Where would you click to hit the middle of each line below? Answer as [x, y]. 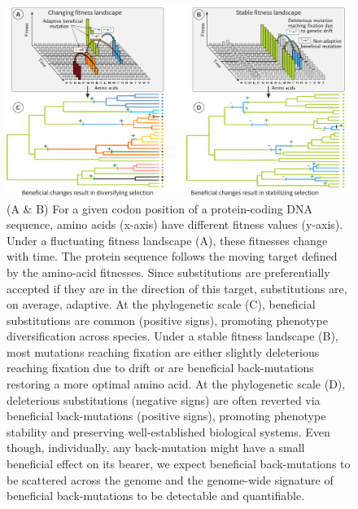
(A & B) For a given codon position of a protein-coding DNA [160, 208]
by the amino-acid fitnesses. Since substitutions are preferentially [168, 272]
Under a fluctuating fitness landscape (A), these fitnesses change [167, 240]
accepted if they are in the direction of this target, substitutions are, [177, 288]
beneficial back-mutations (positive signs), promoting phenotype [166, 416]
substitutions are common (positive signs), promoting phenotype [167, 320]
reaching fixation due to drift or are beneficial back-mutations [160, 368]
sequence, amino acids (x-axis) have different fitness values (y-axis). [175, 224]
